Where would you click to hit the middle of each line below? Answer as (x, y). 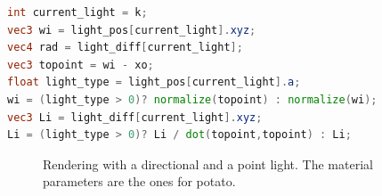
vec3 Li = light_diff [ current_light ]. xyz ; (135, 117)
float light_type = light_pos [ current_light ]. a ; (154, 82)
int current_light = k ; (77, 12)
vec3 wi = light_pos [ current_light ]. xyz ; (132, 30)
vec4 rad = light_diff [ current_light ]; (125, 48)
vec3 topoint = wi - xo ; (81, 65)
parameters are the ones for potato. (139, 181)
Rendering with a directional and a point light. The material (208, 163)
